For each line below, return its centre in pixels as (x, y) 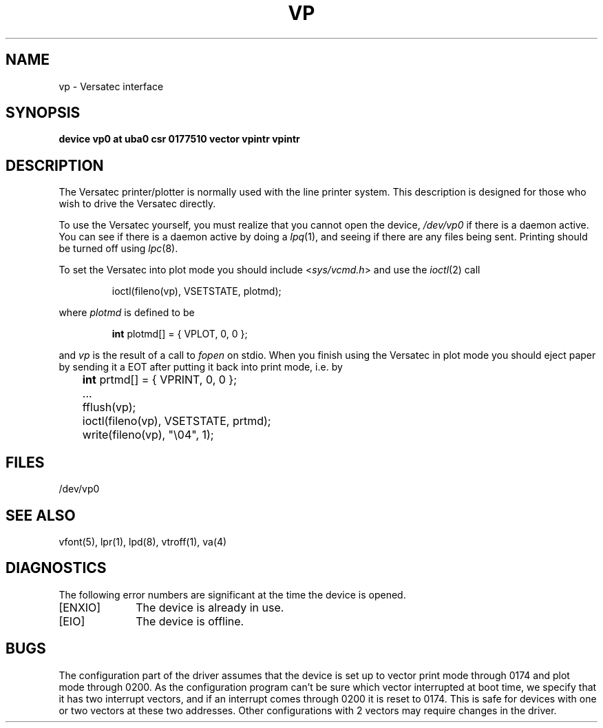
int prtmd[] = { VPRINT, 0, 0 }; (159, 380)
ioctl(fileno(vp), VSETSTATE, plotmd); (197, 291)
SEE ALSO (41, 515)
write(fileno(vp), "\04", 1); (148, 435)
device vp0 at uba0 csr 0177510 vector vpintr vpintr (179, 139)
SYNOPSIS (43, 113)
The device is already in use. (210, 607)
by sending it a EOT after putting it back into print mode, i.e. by (201, 367)
